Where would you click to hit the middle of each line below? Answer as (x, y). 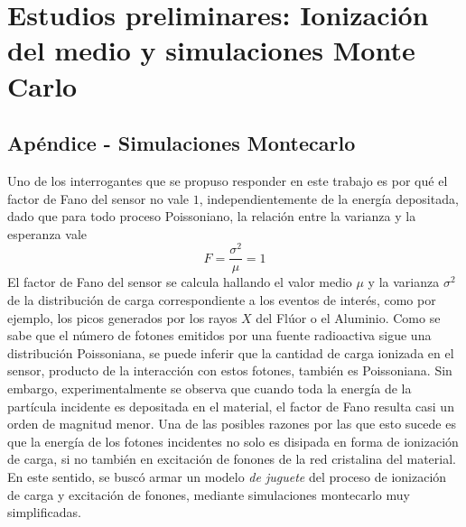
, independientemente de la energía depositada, (329, 198)
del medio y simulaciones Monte (211, 50)
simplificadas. (44, 512)
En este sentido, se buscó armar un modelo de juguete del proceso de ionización (227, 476)
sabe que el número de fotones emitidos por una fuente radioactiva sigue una (219, 335)
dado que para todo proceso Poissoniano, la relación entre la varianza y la (212, 216)
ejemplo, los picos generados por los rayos (122, 317)
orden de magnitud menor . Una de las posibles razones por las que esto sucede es (232, 424)
